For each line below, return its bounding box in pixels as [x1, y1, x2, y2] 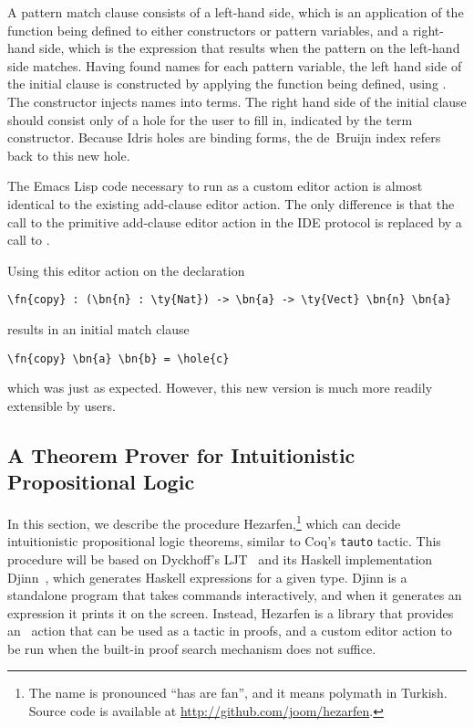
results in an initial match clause [7, 319, 190, 338]
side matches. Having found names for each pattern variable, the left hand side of [7, 56, 462, 75]
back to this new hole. [7, 145, 130, 164]
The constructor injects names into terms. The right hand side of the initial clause [7, 91, 467, 111]
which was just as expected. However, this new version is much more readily [7, 378, 433, 397]
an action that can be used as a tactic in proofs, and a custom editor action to [7, 621, 452, 640]
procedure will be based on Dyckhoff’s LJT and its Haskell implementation [7, 549, 433, 568]
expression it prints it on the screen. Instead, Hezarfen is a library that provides [7, 603, 454, 622]
